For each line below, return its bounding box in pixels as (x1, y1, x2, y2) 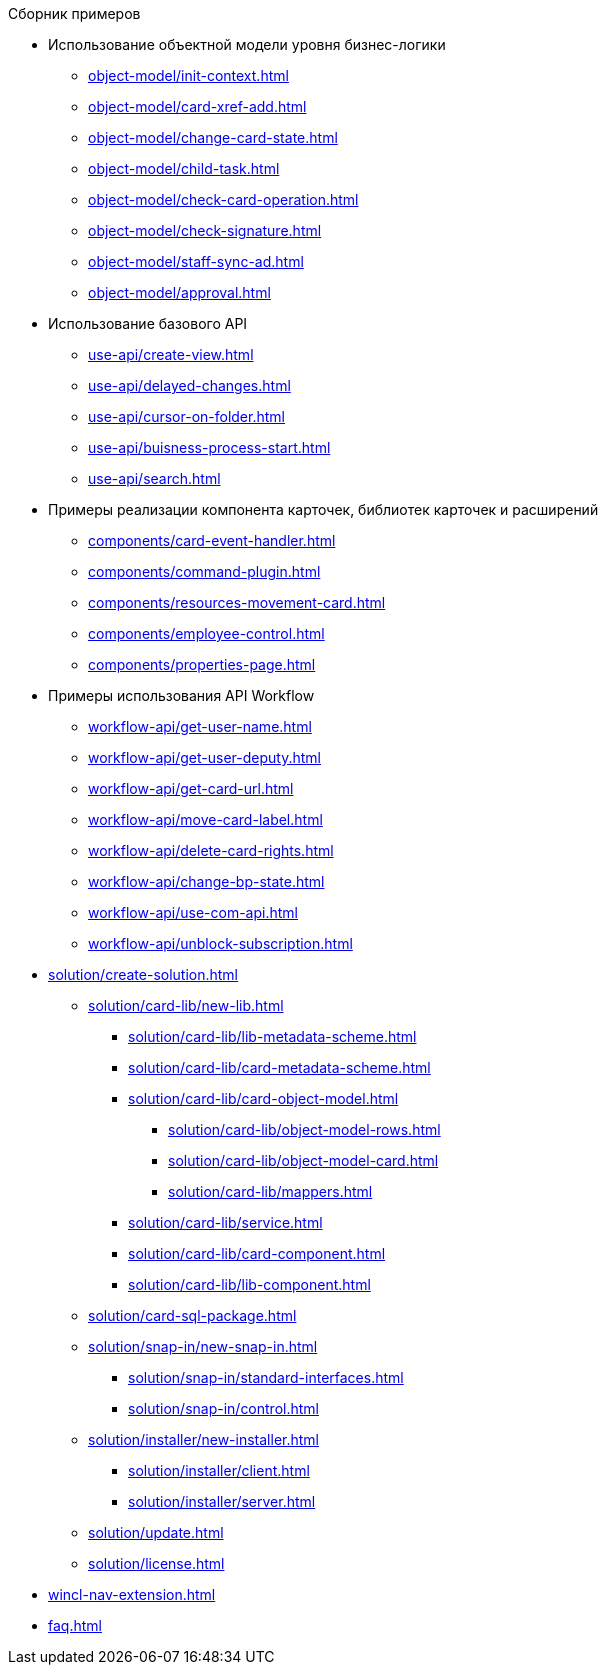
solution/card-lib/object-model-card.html (168, 1152, 439, 1169)
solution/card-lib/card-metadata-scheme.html (128, 1059, 431, 1076)
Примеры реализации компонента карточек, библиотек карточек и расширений (48, 501, 599, 518)
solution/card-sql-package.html (88, 1307, 297, 1324)
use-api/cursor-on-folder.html (88, 408, 285, 425)
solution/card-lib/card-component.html (128, 1245, 386, 1262)
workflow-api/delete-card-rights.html (88, 842, 334, 859)
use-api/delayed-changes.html (88, 377, 291, 394)
